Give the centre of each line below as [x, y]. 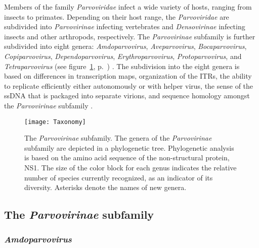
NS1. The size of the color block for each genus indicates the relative [131, 167]
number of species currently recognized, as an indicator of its [119, 177]
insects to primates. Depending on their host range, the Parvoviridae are [117, 16]
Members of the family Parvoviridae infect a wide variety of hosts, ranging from [128, 7]
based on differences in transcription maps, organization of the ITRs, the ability [128, 76]
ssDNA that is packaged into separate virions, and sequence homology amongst [127, 96]
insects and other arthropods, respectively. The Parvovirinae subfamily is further [130, 36]
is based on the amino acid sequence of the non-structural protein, [127, 158]
